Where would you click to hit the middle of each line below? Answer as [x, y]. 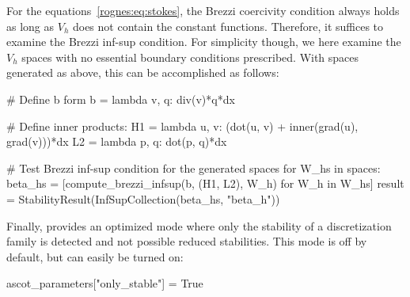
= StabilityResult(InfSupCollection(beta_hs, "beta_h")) [143, 198]
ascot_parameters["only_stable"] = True [105, 283]
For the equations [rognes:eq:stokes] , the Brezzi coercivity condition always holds [203, 10]
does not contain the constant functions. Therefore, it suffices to [228, 26]
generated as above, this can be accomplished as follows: [143, 72]
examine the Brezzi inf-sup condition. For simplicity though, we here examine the [204, 42]
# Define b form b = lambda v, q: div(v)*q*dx [121, 99]
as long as [30, 26]
